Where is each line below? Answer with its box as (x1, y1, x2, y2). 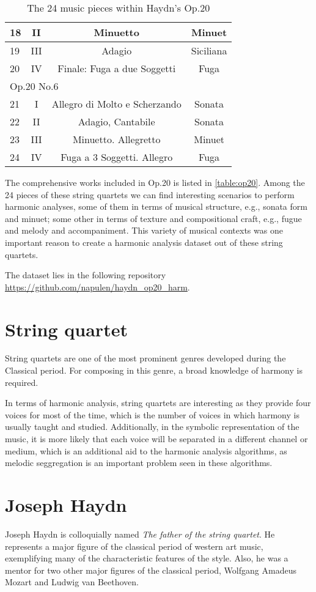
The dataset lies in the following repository (5, 268, 166, 281)
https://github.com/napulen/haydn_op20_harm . (5, 280, 190, 293)
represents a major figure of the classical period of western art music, (5, 539, 263, 552)
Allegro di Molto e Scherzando (51, 97, 182, 111)
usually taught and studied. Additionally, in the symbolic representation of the (5, 420, 299, 433)
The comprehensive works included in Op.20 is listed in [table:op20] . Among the (5, 176, 305, 188)
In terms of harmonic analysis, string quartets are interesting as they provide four (5, 396, 311, 409)
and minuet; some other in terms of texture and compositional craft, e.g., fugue (5, 212, 302, 224)
